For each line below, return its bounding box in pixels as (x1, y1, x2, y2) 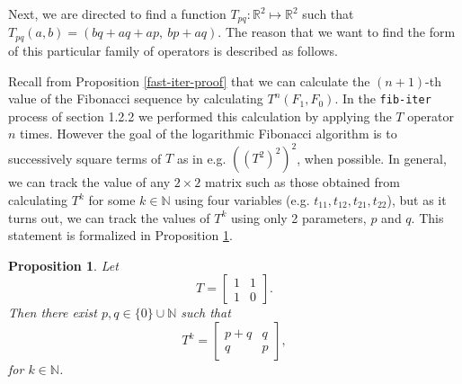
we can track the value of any (8, 173, 171, 192)
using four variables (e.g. (174, 191, 310, 210)
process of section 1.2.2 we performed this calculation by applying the (8, 106, 392, 125)
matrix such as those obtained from (204, 173, 400, 192)
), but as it (386, 191, 447, 210)
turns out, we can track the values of (8, 208, 210, 227)
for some (88, 191, 136, 210)
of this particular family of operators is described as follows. (8, 40, 339, 59)
